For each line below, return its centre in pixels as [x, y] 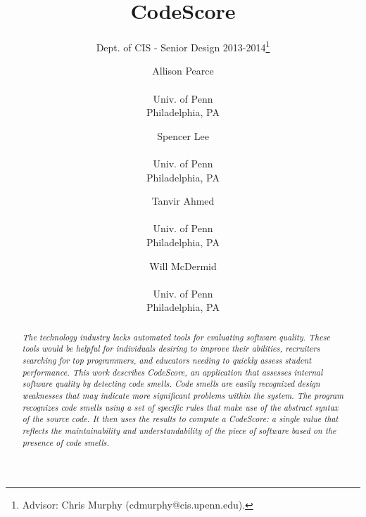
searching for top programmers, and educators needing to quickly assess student [167, 360]
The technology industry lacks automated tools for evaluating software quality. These [176, 337]
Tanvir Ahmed [183, 201]
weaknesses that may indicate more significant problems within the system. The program [183, 395]
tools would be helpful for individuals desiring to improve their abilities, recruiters [171, 349]
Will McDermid [183, 266]
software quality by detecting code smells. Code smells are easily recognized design [171, 384]
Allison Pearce [183, 71]
